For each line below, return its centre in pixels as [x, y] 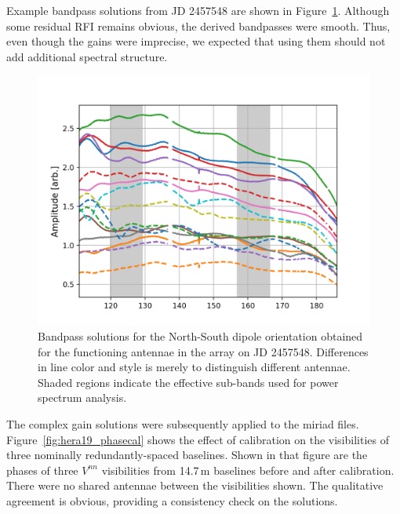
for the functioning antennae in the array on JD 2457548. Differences [203, 351]
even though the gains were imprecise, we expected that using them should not [196, 41]
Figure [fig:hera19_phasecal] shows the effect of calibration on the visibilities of [198, 439]
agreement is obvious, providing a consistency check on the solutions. [172, 500]
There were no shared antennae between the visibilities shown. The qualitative [195, 485]
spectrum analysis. [82, 397]
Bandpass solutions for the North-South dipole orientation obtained [200, 335]
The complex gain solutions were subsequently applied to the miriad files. [183, 423]
